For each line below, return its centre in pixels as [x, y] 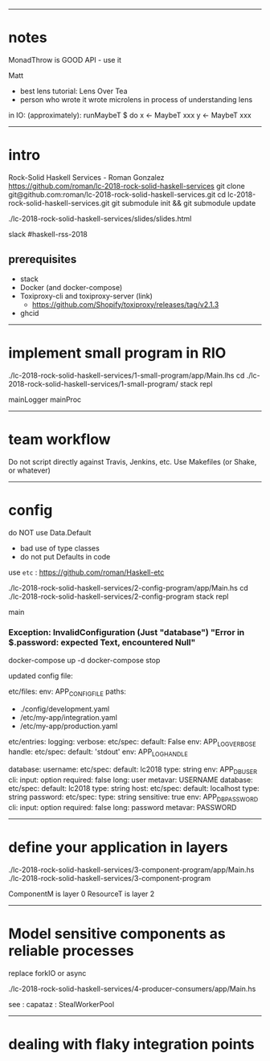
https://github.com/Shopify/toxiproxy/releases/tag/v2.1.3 [125, 304]
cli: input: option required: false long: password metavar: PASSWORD [123, 807]
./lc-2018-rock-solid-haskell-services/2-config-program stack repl [119, 596]
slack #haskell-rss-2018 [48, 234]
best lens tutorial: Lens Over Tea [74, 91]
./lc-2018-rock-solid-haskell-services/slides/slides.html [100, 219]
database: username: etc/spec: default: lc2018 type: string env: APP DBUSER [133, 770]
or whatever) [29, 470]
